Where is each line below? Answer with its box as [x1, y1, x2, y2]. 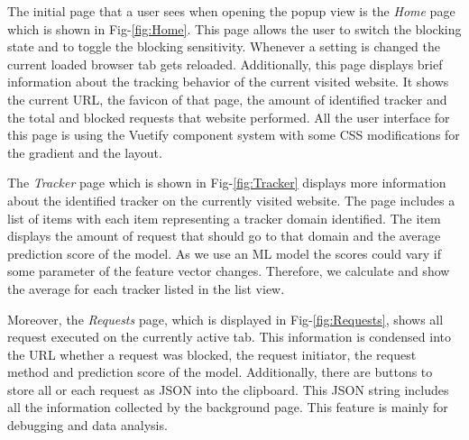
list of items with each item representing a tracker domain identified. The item [7, 208, 441, 227]
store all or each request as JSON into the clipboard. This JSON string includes [7, 380, 449, 399]
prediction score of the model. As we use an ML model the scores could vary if [7, 243, 441, 262]
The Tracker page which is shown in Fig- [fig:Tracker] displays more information [7, 173, 446, 192]
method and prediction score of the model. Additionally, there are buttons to [7, 362, 433, 381]
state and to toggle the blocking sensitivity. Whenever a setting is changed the [7, 37, 440, 56]
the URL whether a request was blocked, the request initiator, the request [7, 344, 417, 363]
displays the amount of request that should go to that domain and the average [7, 226, 441, 245]
